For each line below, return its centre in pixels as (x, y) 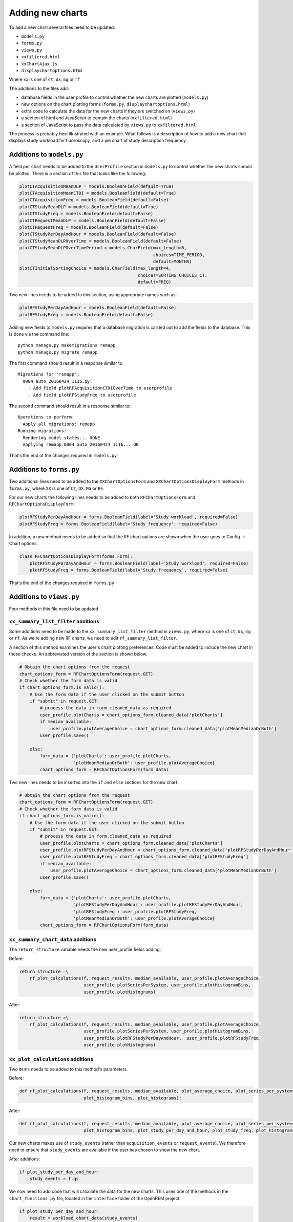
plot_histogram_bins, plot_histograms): (133, 1098)
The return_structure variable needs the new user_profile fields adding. (85, 949)
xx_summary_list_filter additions (54, 621)
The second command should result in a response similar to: (70, 406)
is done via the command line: (39, 334)
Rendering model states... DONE (61, 438)
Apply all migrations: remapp (59, 424)
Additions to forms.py (44, 469)
